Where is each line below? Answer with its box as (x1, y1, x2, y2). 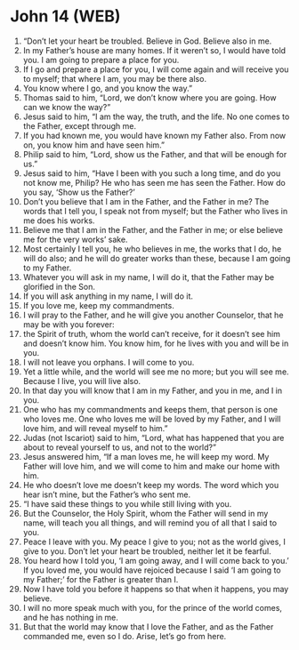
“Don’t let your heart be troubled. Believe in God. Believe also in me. (22, 36, 272, 46)
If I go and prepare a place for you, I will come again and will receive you (22, 64, 289, 75)
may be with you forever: (22, 318, 115, 330)
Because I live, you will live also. (22, 375, 141, 386)
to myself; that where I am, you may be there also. (22, 73, 207, 84)
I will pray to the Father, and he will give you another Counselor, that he (22, 309, 284, 320)
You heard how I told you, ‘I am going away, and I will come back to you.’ (22, 555, 289, 566)
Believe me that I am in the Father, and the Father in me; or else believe (22, 224, 284, 235)
